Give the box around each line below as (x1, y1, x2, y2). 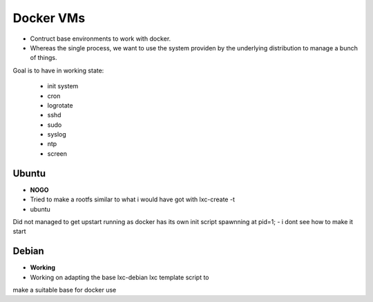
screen (47, 149, 68, 158)
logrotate (47, 101, 73, 110)
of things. (30, 54, 58, 62)
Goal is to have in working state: (12, 66, 104, 74)
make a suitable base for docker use (12, 286, 117, 294)
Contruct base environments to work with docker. (30, 34, 171, 43)
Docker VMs (12, 10, 86, 26)
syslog (47, 130, 67, 139)
